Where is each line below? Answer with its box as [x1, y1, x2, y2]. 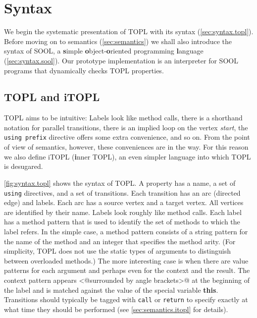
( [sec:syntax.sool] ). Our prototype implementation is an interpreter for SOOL [4, 55, 238, 65]
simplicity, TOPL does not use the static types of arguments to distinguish [4, 246, 231, 256]
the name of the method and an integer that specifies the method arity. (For [4, 236, 236, 246]
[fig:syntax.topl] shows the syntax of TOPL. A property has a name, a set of [4, 177, 236, 188]
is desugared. [4, 161, 43, 171]
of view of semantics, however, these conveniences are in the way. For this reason [4, 142, 249, 152]
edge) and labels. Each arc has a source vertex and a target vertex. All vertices [4, 197, 244, 208]
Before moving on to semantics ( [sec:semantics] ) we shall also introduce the [4, 36, 232, 46]
